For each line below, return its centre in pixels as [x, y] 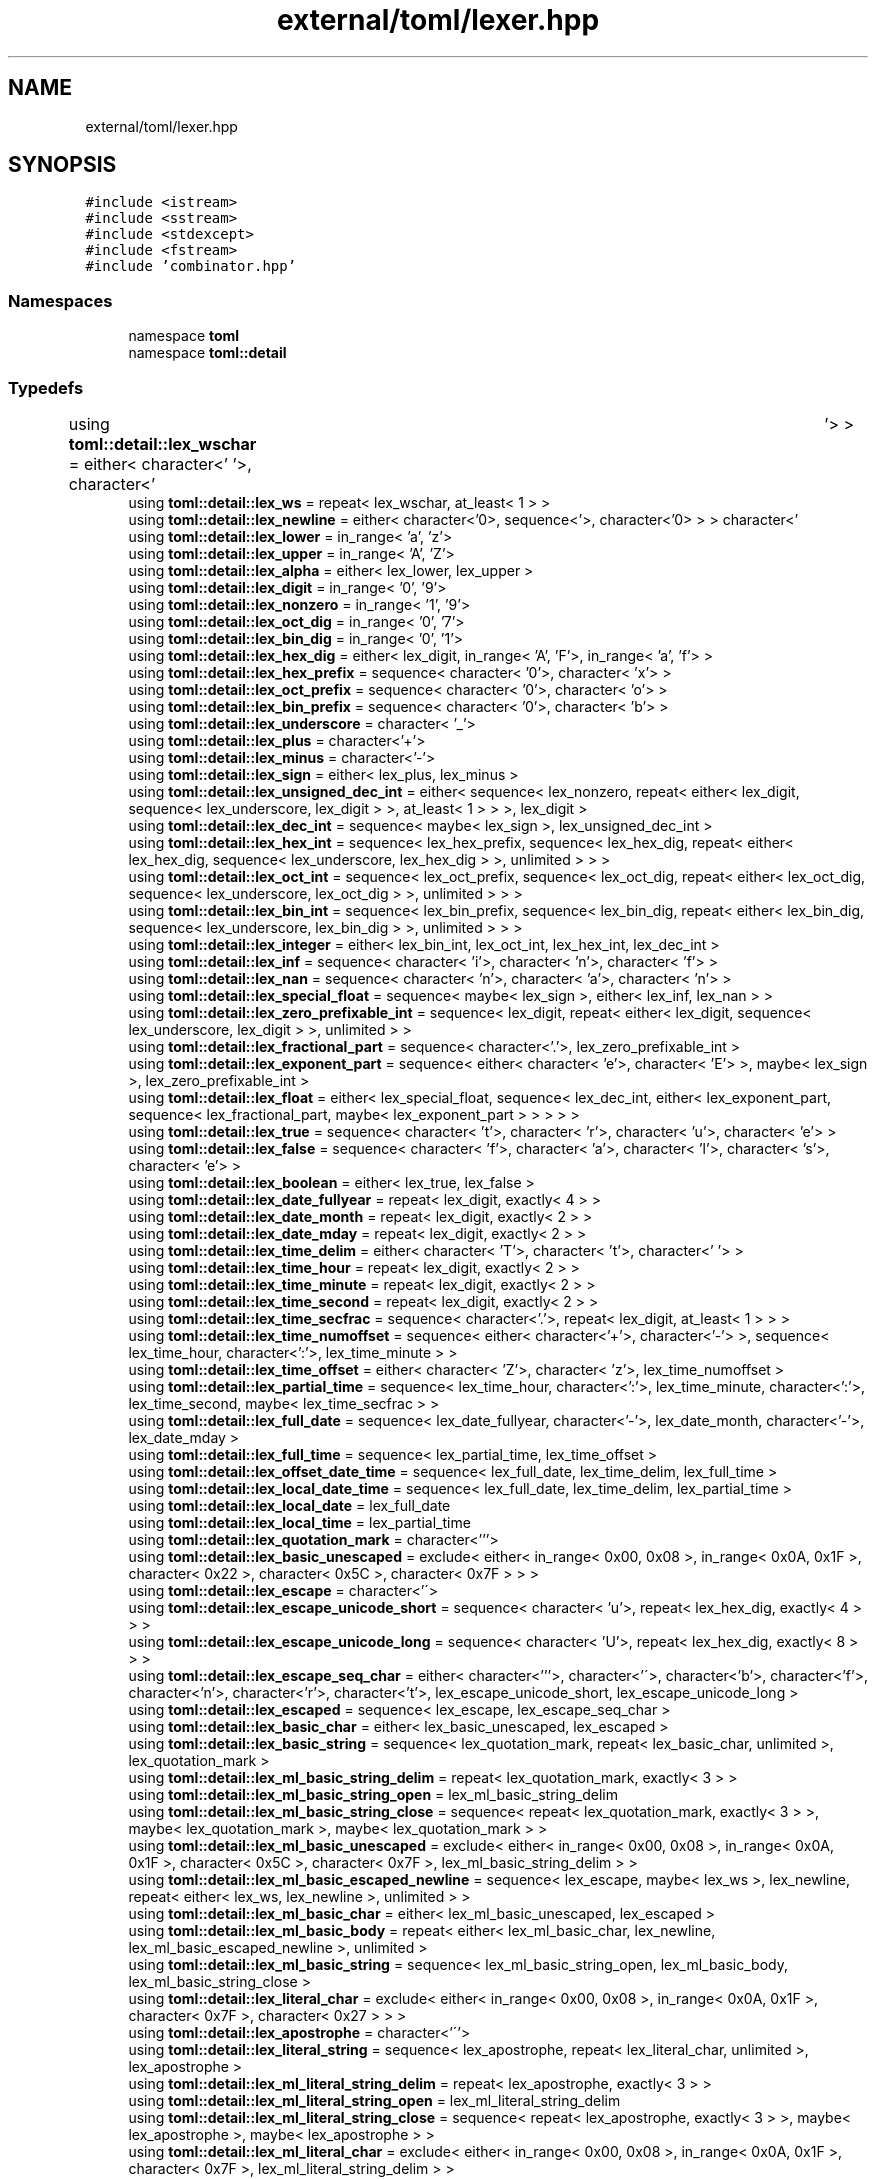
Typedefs [46, 387]
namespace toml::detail [207, 353]
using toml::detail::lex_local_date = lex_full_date [289, 1505]
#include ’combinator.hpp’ [191, 266]
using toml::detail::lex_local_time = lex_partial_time [299, 1522]
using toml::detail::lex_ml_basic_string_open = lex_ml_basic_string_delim [373, 1794]
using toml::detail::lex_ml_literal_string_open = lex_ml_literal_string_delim [374, 2100]
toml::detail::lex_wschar [162, 443]
